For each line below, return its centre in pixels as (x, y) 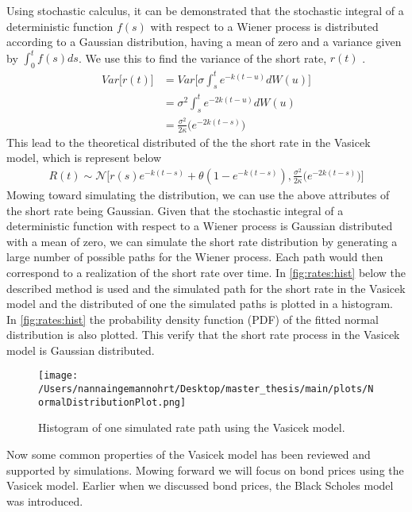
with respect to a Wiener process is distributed (264, 26)
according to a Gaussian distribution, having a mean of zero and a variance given (204, 42)
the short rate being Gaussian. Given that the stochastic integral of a (175, 210)
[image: (58, 376)
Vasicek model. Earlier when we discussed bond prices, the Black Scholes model (200, 485)
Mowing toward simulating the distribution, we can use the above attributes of (198, 194)
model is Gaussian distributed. (81, 350)
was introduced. (45, 500)
